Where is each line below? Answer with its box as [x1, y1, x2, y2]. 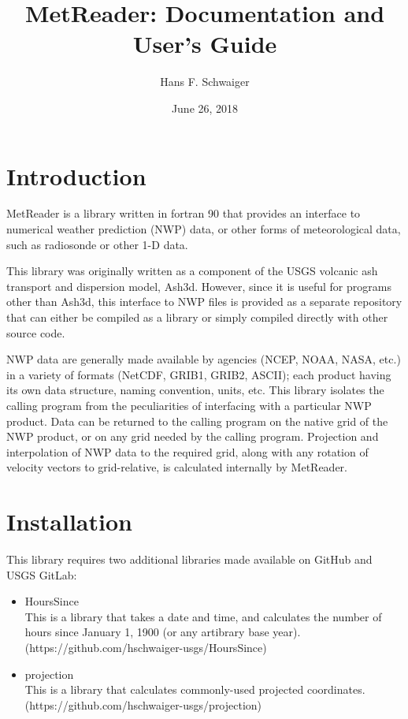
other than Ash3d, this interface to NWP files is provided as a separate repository [6, 293, 402, 310]
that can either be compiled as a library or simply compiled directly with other [6, 309, 388, 325]
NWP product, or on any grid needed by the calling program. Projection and [6, 428, 379, 445]
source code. [6, 324, 65, 341]
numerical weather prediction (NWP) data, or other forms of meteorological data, [6, 221, 401, 237]
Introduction [6, 159, 147, 192]
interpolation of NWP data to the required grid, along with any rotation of [6, 443, 369, 460]
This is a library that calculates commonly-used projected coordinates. [24, 681, 365, 698]
